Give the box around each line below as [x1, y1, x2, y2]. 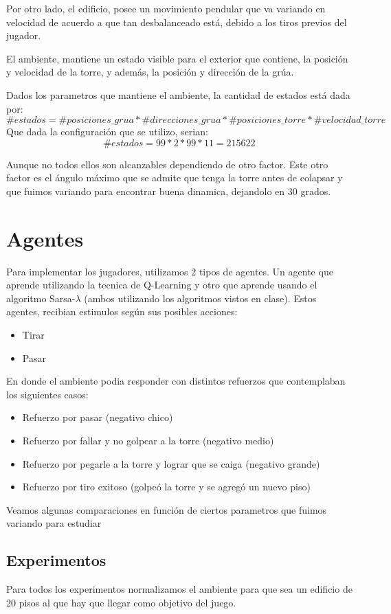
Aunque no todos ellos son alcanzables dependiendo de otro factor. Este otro [6, 157, 328, 171]
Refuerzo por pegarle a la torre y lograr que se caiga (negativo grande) [22, 456, 320, 470]
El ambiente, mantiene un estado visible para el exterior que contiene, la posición [6, 51, 348, 65]
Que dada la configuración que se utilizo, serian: [6, 124, 208, 139]
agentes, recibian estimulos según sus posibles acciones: [6, 304, 238, 319]
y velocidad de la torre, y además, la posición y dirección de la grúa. [6, 65, 294, 79]
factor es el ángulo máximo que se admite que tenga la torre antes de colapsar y [6, 170, 343, 185]
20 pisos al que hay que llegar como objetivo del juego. [6, 595, 236, 609]
